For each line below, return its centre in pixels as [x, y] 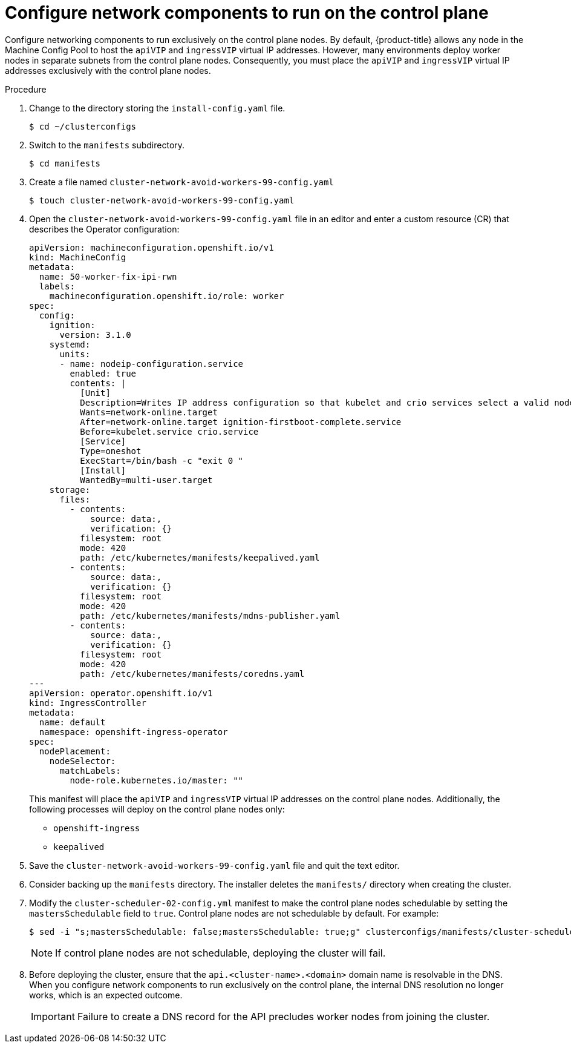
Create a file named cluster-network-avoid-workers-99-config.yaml [181, 182]
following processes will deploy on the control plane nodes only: [157, 809]
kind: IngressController [88, 703]
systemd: [70, 344]
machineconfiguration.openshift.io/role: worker [167, 296]
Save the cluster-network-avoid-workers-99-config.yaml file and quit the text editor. [214, 865]
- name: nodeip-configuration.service [152, 364]
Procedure [26, 89]
